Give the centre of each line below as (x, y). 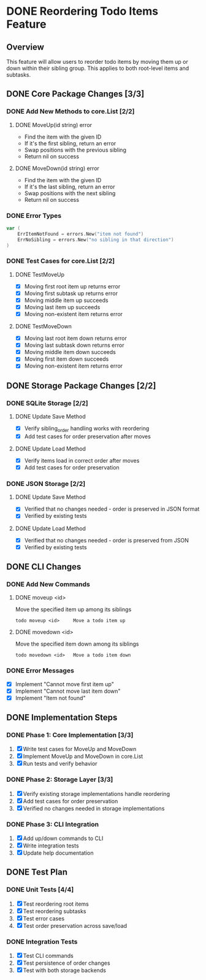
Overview (25, 47)
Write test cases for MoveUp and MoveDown (80, 749)
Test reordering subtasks (55, 911)
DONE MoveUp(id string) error (54, 125)
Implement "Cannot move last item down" (68, 691)
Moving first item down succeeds (67, 359)
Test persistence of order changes (67, 963)
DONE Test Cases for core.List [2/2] (61, 261)
